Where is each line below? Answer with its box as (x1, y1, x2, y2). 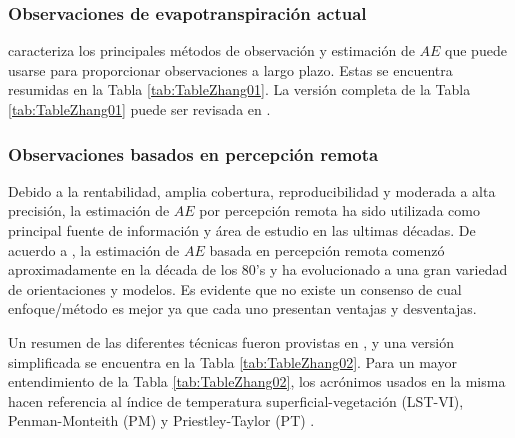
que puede (445, 40, 507, 61)
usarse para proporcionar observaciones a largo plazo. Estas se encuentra (8, 59, 453, 80)
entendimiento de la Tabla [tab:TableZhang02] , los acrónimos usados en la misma (8, 371, 506, 392)
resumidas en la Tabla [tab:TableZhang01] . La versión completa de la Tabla (8, 79, 471, 100)
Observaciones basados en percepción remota (8, 141, 379, 166)
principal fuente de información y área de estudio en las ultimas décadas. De (8, 220, 476, 240)
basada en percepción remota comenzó (209, 239, 445, 260)
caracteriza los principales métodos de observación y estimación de (8, 40, 415, 61)
